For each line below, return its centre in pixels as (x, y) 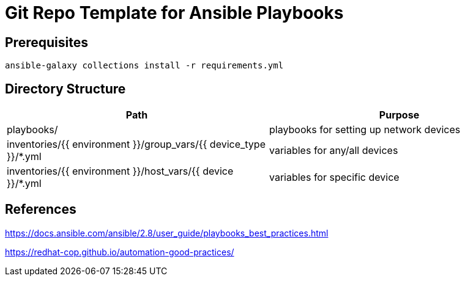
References (41, 210)
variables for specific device (334, 177)
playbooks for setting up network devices (365, 130)
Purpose (399, 115)
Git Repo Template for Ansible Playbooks (174, 13)
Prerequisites (46, 42)
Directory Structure (65, 89)
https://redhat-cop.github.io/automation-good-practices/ (120, 252)
